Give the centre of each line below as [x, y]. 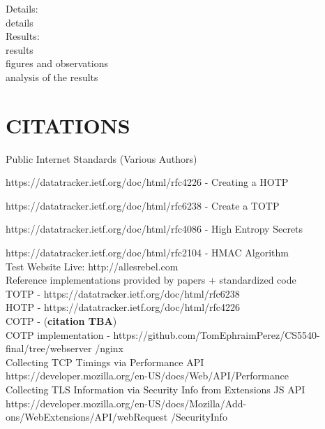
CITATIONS [68, 125]
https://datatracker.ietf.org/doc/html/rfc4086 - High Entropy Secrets [154, 229]
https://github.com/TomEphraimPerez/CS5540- [217, 334]
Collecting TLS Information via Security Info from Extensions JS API [156, 389]
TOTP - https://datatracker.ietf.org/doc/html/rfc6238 [123, 293]
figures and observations [57, 63]
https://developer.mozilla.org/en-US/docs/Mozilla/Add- [126, 403]
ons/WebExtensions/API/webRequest [87, 417]
